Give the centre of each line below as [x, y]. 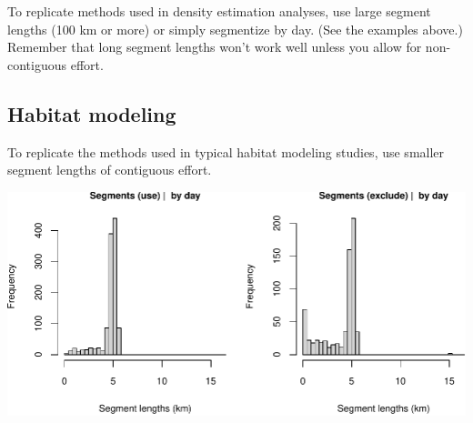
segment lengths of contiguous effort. [110, 170]
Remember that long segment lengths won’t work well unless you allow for [215, 47]
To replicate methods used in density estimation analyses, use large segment [219, 11]
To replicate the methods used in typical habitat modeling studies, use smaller [226, 151]
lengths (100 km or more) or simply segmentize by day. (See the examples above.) [235, 29]
